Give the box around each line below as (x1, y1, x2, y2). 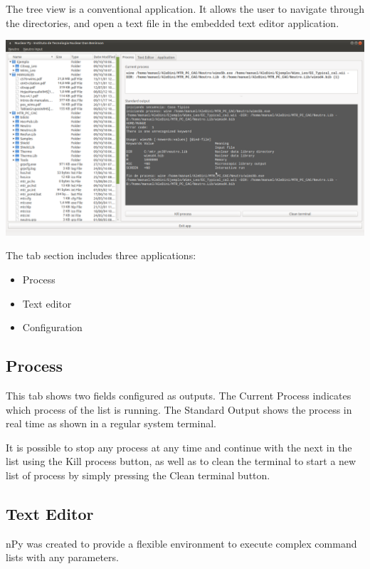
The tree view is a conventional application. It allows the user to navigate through (6, 1, 364, 16)
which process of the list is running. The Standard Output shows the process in (6, 402, 352, 417)
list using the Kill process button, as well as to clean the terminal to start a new (6, 454, 356, 469)
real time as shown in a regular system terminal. (6, 416, 216, 431)
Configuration (22, 320, 83, 335)
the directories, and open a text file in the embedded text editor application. (6, 15, 339, 30)
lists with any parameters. (6, 550, 119, 565)
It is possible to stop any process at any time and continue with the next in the (6, 439, 352, 454)
